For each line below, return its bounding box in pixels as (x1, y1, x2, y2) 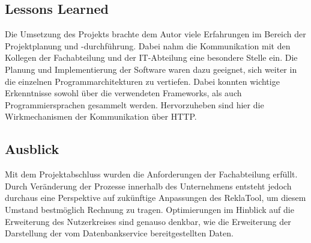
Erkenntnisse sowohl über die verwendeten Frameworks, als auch (5, 87, 242, 99)
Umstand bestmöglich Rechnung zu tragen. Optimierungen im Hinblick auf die (5, 203, 294, 215)
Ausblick (5, 140, 59, 158)
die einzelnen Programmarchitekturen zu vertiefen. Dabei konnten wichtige (5, 75, 280, 87)
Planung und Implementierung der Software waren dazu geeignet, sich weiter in (5, 63, 297, 75)
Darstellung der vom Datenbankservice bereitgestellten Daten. (5, 227, 234, 239)
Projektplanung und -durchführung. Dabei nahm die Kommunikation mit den (5, 39, 291, 52)
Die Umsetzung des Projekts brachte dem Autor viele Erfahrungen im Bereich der (5, 28, 306, 40)
